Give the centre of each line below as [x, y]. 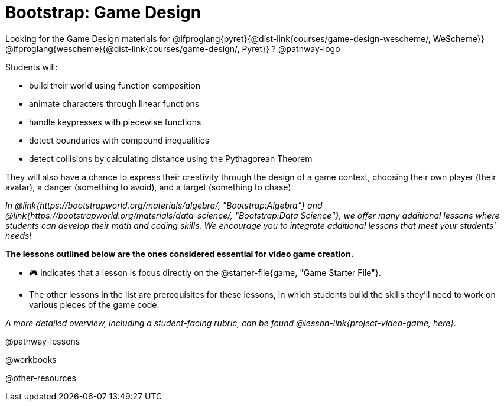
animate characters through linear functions [114, 103]
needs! [19, 235]
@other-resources [41, 378]
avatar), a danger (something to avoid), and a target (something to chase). [149, 187]
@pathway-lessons [43, 341]
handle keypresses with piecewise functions [115, 122]
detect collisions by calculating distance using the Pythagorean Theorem [171, 158]
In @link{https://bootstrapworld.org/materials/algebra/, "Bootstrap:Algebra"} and [164, 205]
